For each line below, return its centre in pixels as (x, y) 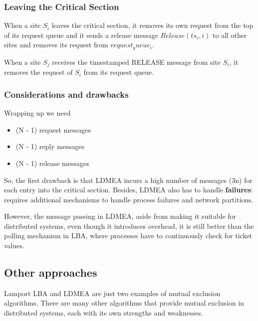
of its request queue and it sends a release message (81, 35)
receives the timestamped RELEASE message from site (136, 62)
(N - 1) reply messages (50, 146)
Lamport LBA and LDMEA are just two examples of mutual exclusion (112, 293)
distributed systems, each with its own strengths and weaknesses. (104, 313)
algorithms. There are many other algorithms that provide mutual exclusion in (124, 303)
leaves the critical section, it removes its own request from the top (152, 25)
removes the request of (38, 72)
